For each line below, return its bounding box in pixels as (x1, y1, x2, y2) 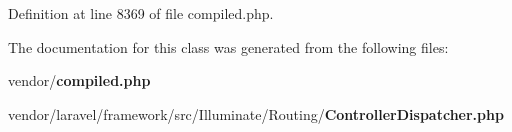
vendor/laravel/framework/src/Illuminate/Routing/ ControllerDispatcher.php (8, 103, 504, 124)
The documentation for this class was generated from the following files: (8, 36, 449, 57)
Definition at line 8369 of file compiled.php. (8, 3, 274, 23)
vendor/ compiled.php (8, 70, 151, 91)
